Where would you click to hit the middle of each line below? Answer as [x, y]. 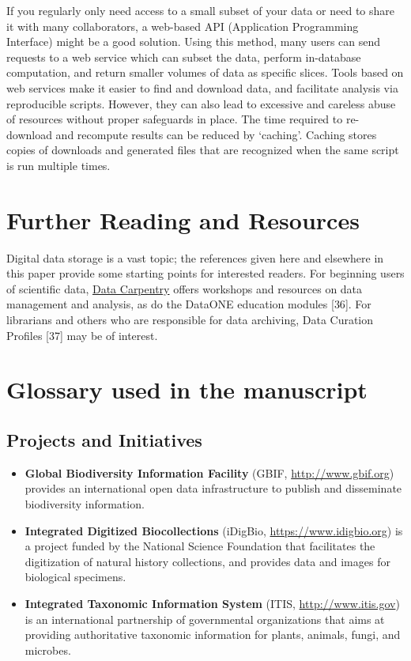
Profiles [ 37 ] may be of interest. [82, 335]
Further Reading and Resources [183, 219]
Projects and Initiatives [104, 439]
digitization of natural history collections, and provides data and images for [207, 561]
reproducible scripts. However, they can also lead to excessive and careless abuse [201, 103]
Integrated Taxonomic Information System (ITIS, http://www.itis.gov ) [212, 603]
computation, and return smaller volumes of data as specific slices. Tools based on [205, 72]
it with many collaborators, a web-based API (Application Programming [183, 26]
